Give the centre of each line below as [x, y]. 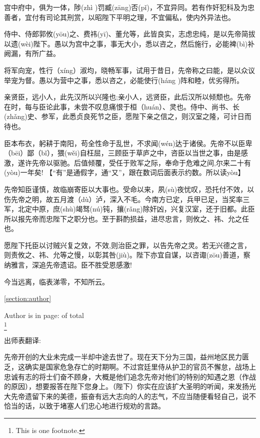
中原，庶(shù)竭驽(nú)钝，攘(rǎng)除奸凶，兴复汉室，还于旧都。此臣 [143, 209]
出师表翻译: [22, 340]
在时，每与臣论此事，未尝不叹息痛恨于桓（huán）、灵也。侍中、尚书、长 [122, 106]
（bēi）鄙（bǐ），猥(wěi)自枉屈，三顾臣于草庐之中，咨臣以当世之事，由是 [122, 153]
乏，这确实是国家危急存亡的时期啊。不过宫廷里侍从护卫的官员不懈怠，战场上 [130, 366]
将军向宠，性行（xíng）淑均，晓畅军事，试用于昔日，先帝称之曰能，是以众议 [130, 70]
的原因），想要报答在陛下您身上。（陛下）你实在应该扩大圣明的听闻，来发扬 [126, 386]
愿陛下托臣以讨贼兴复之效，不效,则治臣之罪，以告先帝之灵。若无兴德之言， [127, 245]
